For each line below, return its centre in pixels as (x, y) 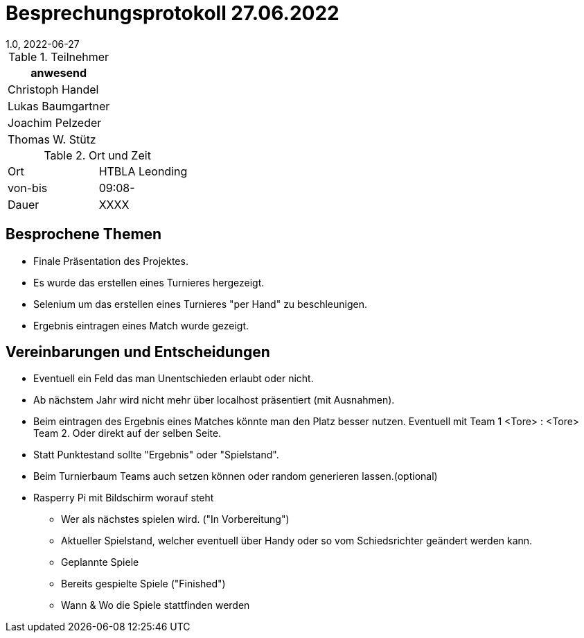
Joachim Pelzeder (55, 122)
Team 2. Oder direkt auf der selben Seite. (127, 433)
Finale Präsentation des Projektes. (111, 261)
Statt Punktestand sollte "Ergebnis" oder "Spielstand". (156, 455)
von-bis (28, 188)
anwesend (59, 72)
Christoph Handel (53, 89)
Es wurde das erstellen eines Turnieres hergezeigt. (149, 282)
